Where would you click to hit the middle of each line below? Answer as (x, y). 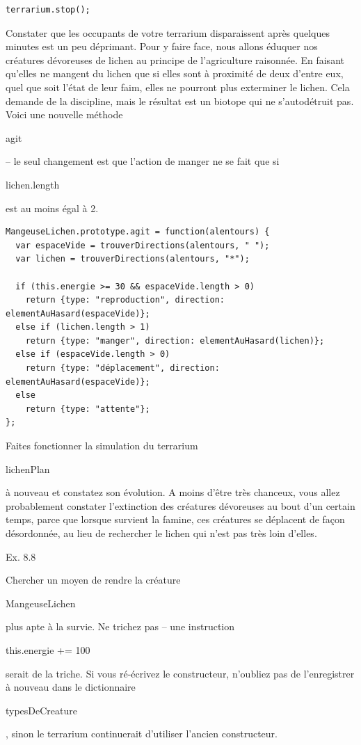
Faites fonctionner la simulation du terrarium (102, 446)
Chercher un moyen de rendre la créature (93, 580)
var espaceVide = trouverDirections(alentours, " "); (143, 245)
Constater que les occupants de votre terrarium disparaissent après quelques (168, 32)
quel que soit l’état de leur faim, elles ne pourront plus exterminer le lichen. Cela (178, 87)
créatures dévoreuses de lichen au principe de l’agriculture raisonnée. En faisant (175, 59)
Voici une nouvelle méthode (64, 114)
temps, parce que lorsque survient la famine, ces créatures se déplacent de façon (175, 519)
